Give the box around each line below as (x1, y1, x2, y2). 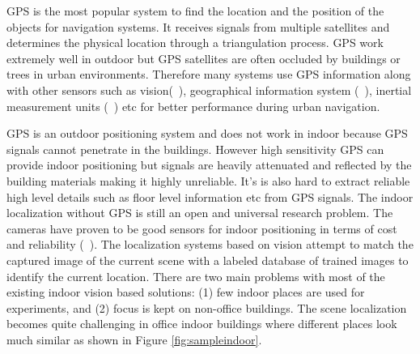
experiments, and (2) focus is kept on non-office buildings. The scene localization (6, 299, 407, 316)
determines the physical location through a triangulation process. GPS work (6, 34, 384, 51)
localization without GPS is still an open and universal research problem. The (6, 204, 393, 221)
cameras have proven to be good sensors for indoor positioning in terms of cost (6, 220, 397, 237)
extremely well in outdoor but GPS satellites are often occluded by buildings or (6, 49, 401, 66)
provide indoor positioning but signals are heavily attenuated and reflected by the (6, 156, 412, 173)
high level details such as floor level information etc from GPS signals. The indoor (6, 188, 414, 205)
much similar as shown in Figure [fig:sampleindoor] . (6, 331, 262, 348)
